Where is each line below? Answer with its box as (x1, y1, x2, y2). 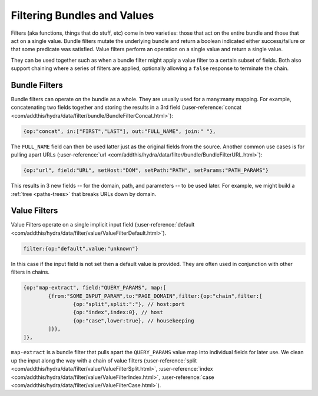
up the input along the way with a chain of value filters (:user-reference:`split (11, 357, 197, 364)
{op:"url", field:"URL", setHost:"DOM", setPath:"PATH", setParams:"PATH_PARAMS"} (23, 167, 269, 174)
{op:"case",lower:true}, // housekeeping (72, 317, 194, 324)
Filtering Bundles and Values (11, 9, 154, 22)
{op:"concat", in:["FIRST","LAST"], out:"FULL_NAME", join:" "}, (23, 128, 216, 135)
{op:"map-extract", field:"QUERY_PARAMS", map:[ (23, 284, 167, 291)
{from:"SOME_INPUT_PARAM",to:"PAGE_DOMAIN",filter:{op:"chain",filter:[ (48, 292, 263, 300)
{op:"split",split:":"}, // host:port (72, 301, 185, 307)
